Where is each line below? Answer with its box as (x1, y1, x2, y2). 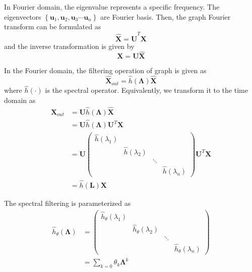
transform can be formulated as (4, 21, 101, 32)
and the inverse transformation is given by (4, 40, 135, 51)
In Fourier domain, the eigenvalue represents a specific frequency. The (4, 2, 220, 12)
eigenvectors (4, 11, 41, 22)
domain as (4, 94, 36, 105)
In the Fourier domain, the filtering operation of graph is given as (4, 65, 207, 76)
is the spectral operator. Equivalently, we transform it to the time (45, 85, 248, 95)
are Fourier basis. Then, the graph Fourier (100, 11, 231, 22)
